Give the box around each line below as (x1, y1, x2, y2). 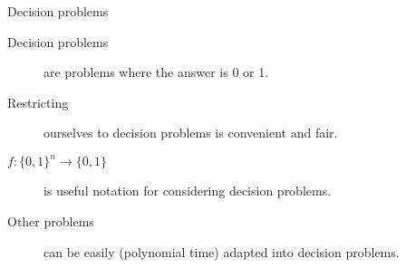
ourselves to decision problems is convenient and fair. (43, 123, 338, 142)
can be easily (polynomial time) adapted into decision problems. (43, 242, 400, 261)
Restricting (7, 92, 69, 111)
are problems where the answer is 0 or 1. (43, 62, 269, 81)
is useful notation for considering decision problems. (43, 181, 332, 200)
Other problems (7, 212, 94, 231)
